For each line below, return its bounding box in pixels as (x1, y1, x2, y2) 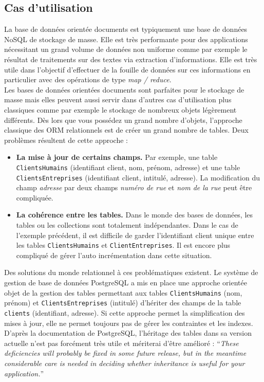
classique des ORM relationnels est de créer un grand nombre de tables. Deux (4, 124, 249, 135)
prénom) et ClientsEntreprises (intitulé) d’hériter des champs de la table (4, 297, 241, 308)
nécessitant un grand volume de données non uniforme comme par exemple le (4, 44, 248, 54)
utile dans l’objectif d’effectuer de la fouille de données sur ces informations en (4, 64, 251, 75)
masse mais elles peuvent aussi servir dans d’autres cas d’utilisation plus (4, 94, 232, 105)
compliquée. (16, 192, 53, 203)
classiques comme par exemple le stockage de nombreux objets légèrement (4, 104, 237, 115)
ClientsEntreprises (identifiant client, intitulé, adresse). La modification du (16, 172, 260, 183)
